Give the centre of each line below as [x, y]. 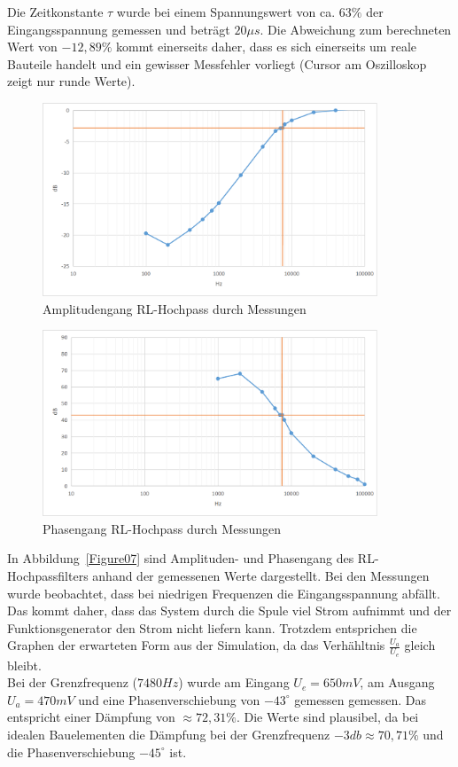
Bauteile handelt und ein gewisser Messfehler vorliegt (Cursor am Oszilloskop [217, 63]
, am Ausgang [397, 682]
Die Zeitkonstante [55, 12]
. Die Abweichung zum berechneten [356, 29]
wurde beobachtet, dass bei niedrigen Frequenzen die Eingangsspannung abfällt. [224, 593]
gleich [420, 645]
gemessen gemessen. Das [361, 699]
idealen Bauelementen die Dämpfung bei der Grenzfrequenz [169, 735]
